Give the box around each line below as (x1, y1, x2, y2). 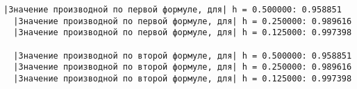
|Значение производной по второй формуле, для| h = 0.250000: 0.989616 (13, 62, 352, 72)
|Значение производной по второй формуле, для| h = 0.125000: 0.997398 (13, 73, 352, 83)
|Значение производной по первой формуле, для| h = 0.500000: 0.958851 (3, 5, 342, 14)
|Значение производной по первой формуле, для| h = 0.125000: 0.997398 (13, 28, 352, 38)
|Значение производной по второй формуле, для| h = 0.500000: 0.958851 (13, 50, 352, 61)
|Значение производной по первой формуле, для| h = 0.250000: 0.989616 (13, 16, 352, 26)
